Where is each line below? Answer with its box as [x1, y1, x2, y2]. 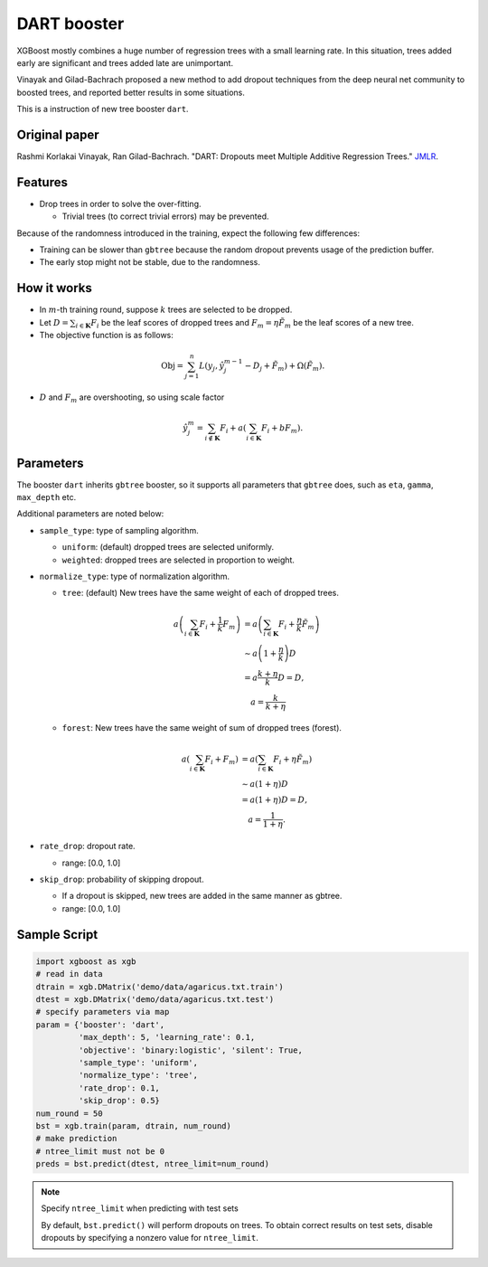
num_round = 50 [35, 1108, 103, 1119]
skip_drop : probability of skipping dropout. [39, 874, 204, 885]
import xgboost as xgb [35, 956, 136, 967]
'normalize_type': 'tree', [78, 1070, 199, 1081]
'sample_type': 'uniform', [78, 1057, 199, 1067]
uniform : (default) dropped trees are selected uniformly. [61, 542, 275, 553]
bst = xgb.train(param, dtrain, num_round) [35, 1120, 232, 1130]
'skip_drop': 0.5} [78, 1095, 160, 1106]
